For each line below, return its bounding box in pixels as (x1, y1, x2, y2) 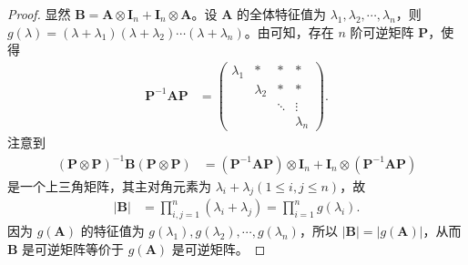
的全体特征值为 (236, 5, 326, 23)
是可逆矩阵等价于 (22, 239, 125, 258)
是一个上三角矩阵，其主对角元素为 (7, 176, 211, 195)
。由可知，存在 (244, 22, 334, 41)
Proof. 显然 (7, 5, 71, 23)
